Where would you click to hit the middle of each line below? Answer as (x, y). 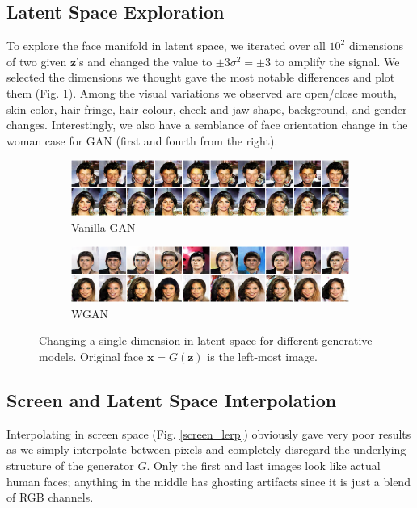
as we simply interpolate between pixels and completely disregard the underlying (206, 449)
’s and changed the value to (144, 61)
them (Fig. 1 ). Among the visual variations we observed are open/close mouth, (202, 92)
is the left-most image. (262, 356)
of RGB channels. (50, 497)
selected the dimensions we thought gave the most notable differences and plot (201, 77)
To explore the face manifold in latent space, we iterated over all (166, 46)
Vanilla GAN (103, 227)
